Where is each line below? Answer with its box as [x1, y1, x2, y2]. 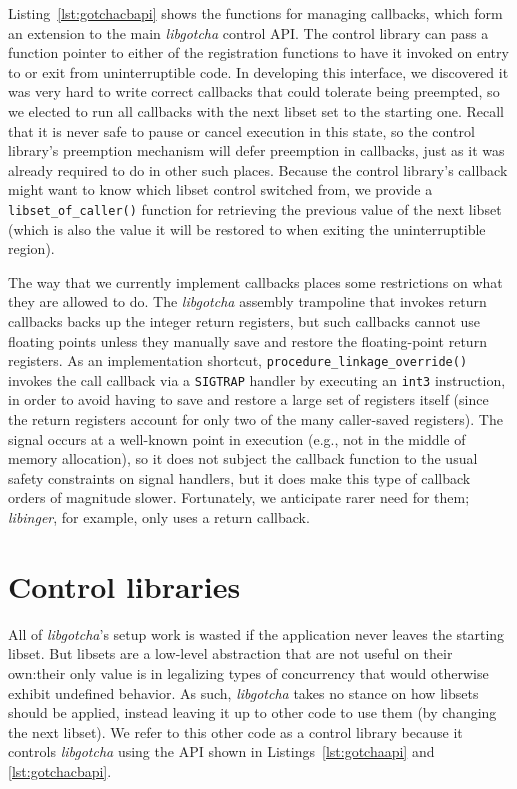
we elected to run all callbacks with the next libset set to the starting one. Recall [8, 100, 504, 121]
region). [8, 238, 55, 259]
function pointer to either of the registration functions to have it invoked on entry [8, 42, 509, 63]
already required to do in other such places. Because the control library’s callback [8, 159, 508, 180]
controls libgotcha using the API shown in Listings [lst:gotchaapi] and [8, 741, 435, 762]
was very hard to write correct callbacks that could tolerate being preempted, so [8, 81, 500, 102]
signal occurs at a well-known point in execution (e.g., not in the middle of [8, 428, 466, 449]
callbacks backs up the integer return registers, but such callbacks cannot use [8, 310, 481, 331]
